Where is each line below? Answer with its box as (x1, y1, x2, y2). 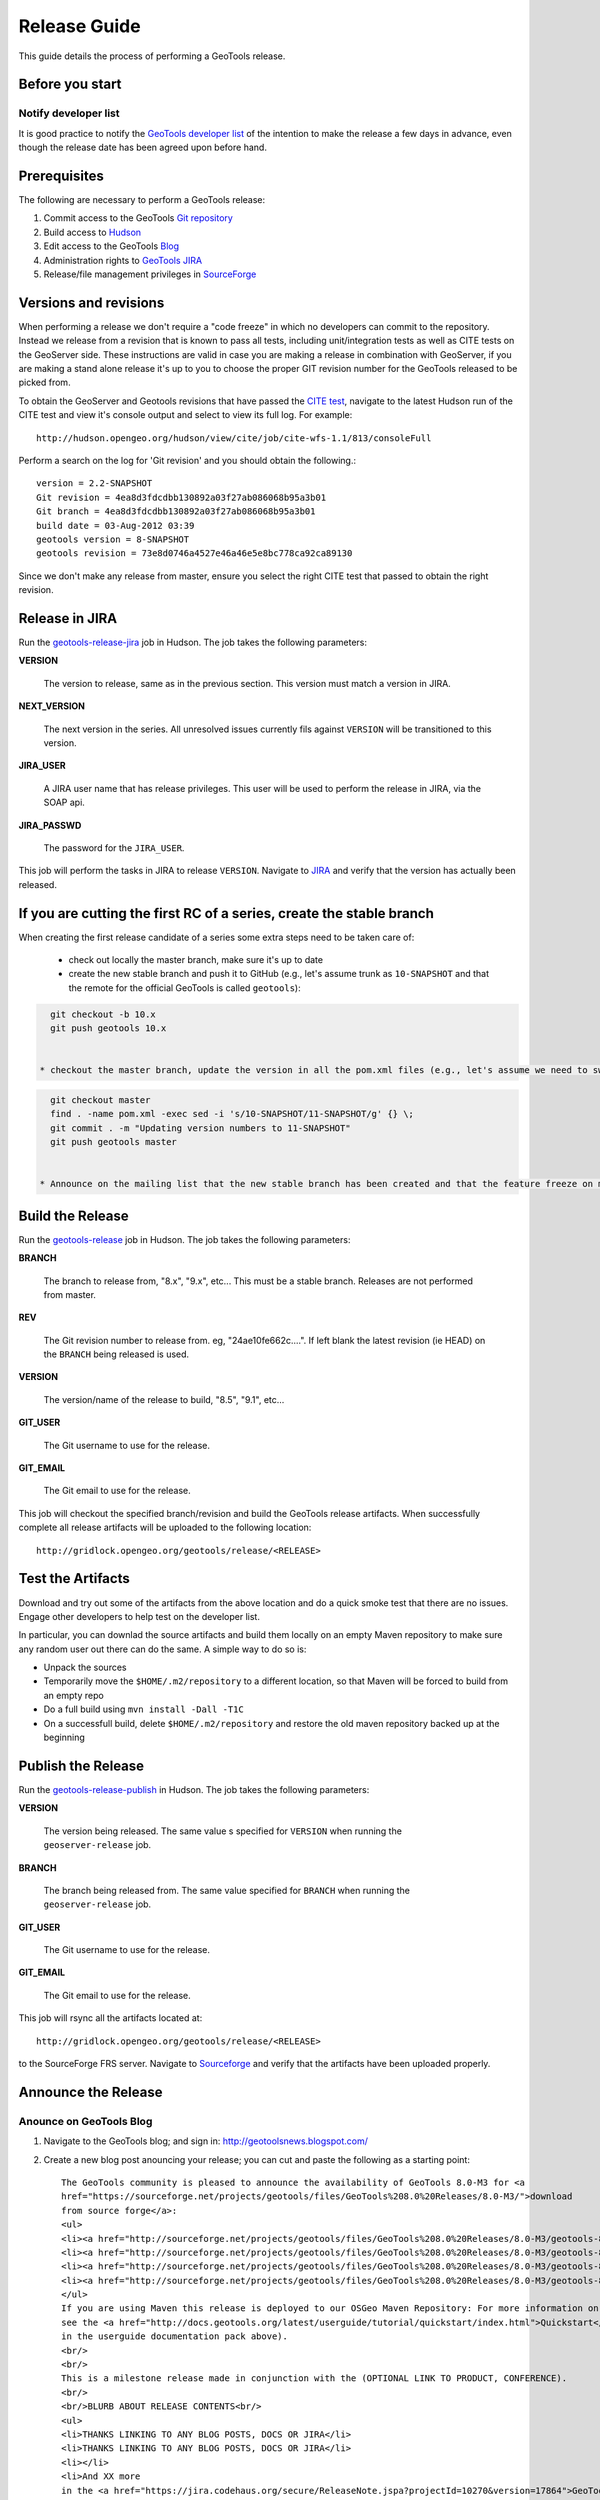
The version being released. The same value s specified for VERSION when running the (43, 1825, 402, 1837)
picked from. (18, 376, 71, 389)
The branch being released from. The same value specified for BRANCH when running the (43, 1884, 410, 1896)
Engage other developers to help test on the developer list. (18, 1610, 260, 1622)
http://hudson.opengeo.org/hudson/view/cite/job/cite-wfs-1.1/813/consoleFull (36, 432, 432, 444)
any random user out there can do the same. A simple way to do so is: (18, 1643, 307, 1655)
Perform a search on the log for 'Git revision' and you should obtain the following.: (18, 454, 357, 466)
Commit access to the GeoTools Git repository (43, 212, 234, 224)
